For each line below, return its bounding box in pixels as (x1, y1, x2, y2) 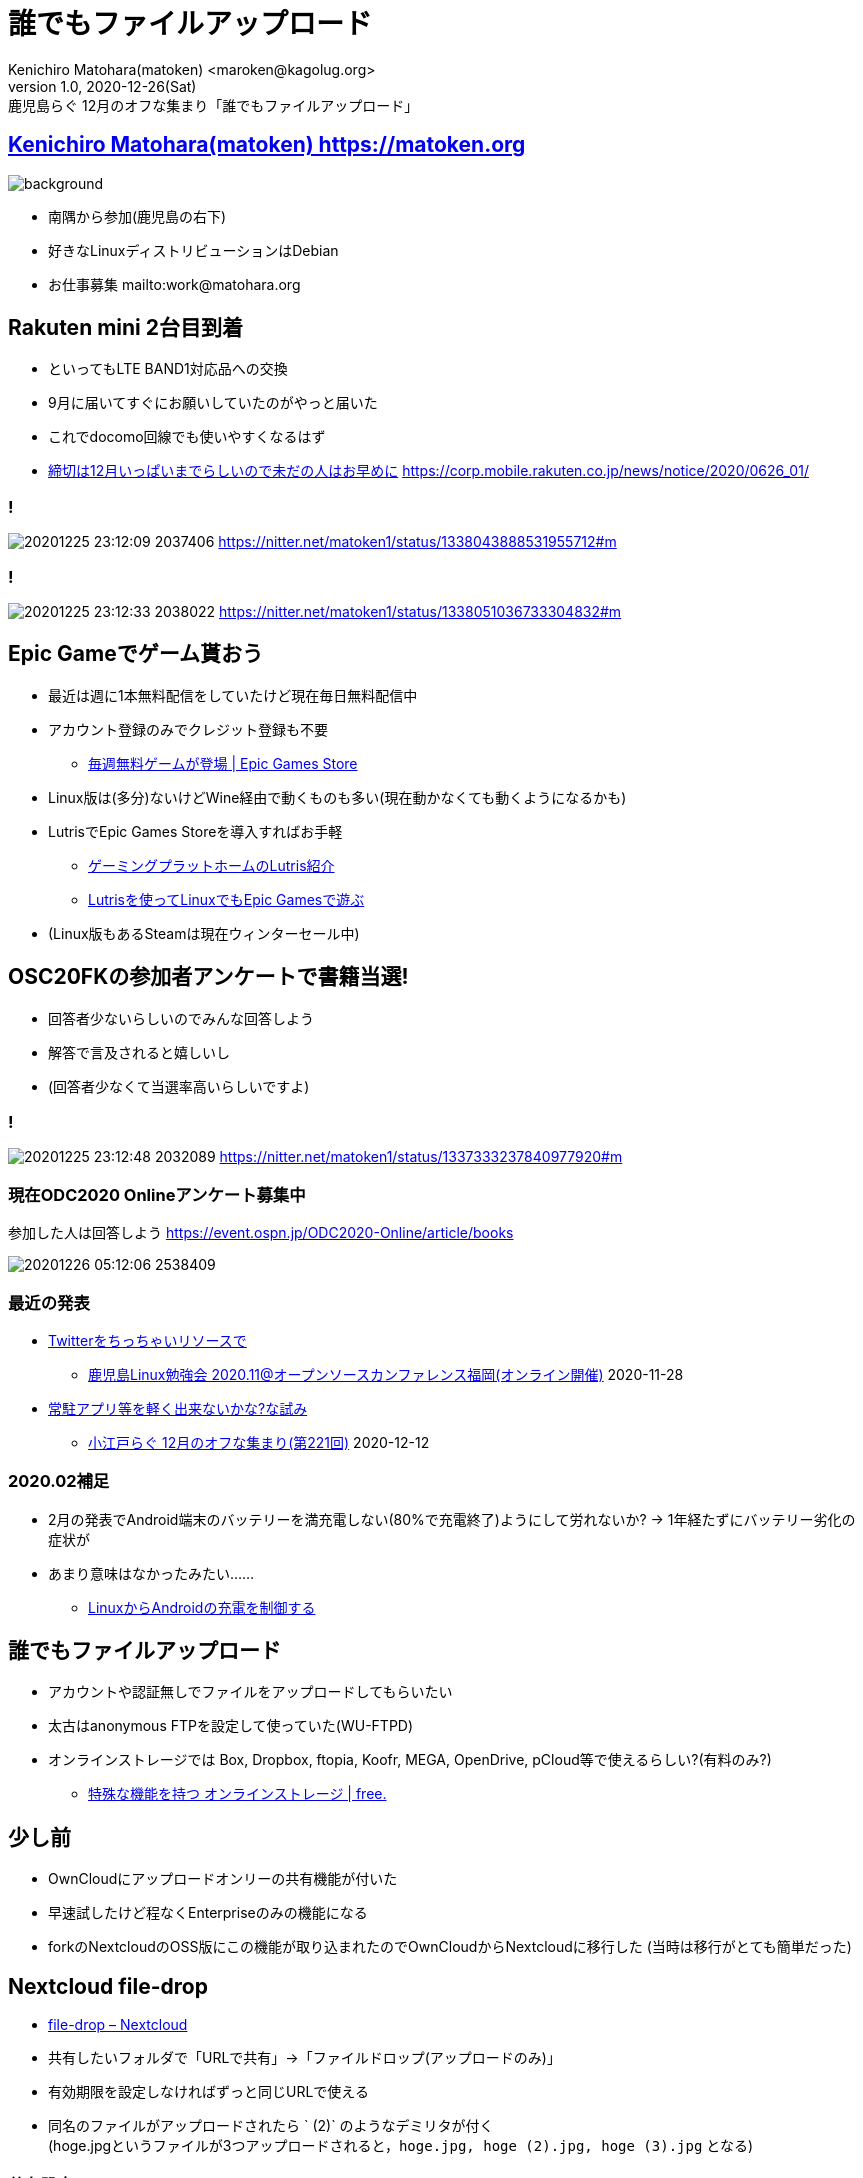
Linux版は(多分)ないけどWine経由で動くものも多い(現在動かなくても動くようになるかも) (48, 788, 627, 806)
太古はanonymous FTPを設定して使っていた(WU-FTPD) (48, 1717, 414, 1735)
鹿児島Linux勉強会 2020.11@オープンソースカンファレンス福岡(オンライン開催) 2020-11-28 (88, 1365, 684, 1383)
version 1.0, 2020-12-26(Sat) (8, 77, 197, 95)
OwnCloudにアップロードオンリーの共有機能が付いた (48, 1870, 398, 1888)
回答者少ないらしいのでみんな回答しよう (48, 1009, 314, 1027)
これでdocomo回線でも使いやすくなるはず (48, 428, 326, 446)
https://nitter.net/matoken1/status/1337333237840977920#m (219, 1148, 623, 1166)
